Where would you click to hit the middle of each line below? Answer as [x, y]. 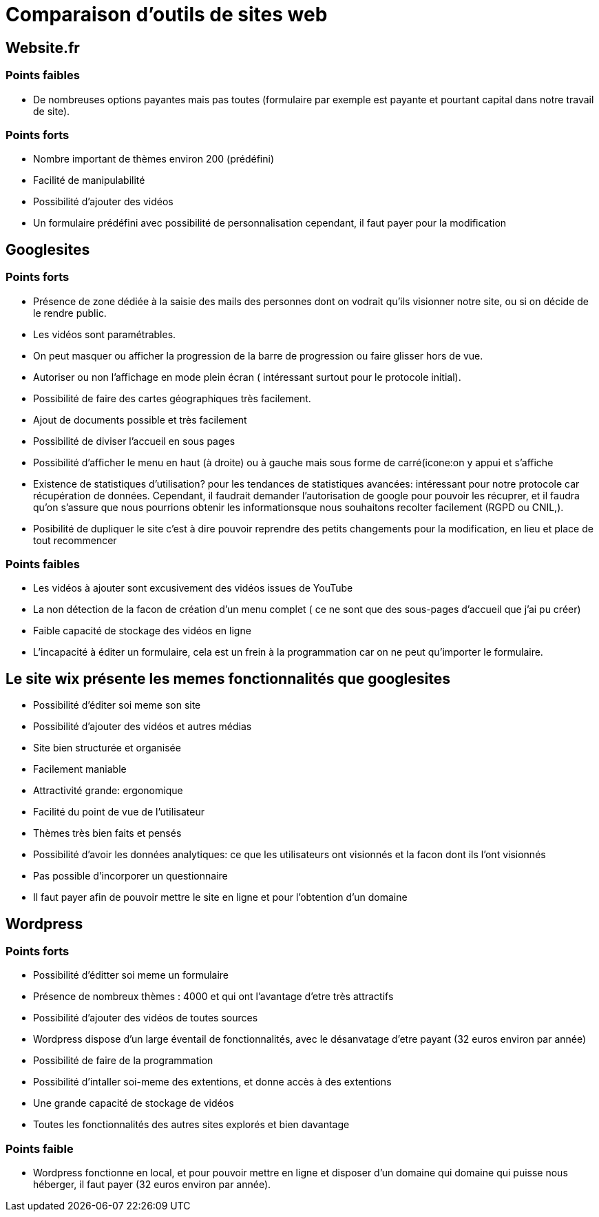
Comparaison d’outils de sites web [167, 14]
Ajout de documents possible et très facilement [140, 419]
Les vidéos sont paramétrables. [105, 334]
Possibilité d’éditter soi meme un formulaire [131, 975]
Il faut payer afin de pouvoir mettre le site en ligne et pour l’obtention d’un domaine [220, 897]
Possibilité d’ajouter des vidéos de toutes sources [146, 1018]
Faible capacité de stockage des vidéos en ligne [142, 631]
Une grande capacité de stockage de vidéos [134, 1103]
